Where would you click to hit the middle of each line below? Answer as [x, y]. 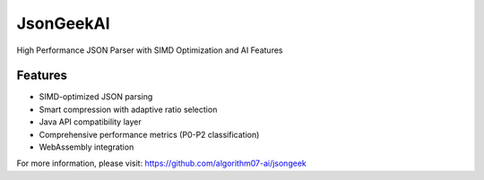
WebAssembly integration [86, 147]
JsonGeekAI [64, 23]
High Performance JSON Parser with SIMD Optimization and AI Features [150, 50]
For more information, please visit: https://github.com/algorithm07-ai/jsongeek [161, 163]
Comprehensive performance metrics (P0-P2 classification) [149, 134]
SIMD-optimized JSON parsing [96, 97]
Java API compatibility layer [91, 122]
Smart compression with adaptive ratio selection [128, 109]
